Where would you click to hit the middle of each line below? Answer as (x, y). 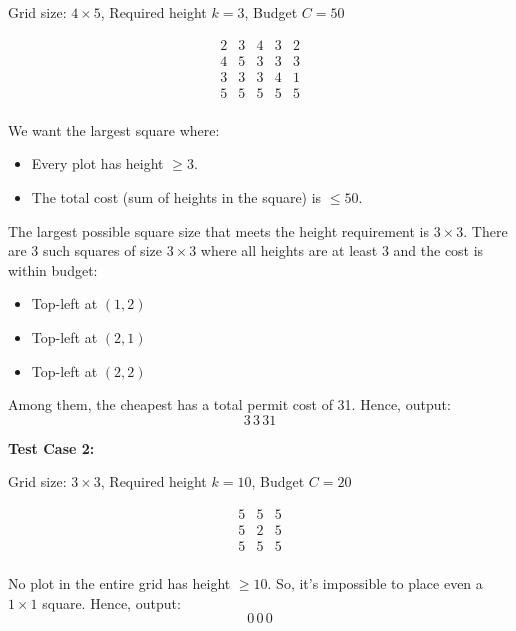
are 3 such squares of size (85, 250)
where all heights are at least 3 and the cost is (342, 250)
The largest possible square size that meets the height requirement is (219, 230)
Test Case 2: (51, 447)
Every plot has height (97, 163)
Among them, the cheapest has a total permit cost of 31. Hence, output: (229, 404)
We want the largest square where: (114, 129)
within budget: (53, 269)
